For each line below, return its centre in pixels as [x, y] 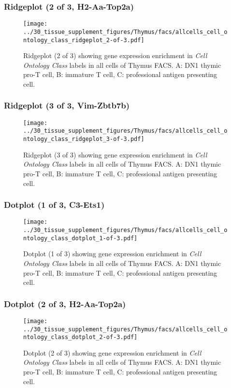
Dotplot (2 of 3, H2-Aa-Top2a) [65, 303]
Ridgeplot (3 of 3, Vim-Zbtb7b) [67, 105]
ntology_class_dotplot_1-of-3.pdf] [80, 238]
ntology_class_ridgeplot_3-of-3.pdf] [84, 139]
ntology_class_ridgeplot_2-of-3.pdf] [84, 40]
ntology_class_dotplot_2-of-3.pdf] [80, 337]
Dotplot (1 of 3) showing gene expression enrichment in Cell [112, 254]
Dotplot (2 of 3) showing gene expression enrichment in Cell [112, 352]
